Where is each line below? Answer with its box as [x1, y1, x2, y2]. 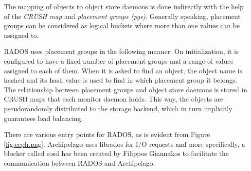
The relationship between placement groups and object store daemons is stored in [4, 84, 247, 94]
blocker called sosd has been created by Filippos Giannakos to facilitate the [4, 148, 229, 158]
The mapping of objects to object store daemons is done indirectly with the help [4, 1, 244, 11]
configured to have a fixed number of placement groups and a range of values [4, 55, 233, 66]
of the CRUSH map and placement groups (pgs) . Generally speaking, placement [4, 11, 241, 21]
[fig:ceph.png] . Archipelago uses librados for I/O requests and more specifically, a [4, 138, 245, 149]
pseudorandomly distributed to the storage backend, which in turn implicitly [4, 103, 233, 113]
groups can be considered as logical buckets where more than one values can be [4, 20, 240, 31]
